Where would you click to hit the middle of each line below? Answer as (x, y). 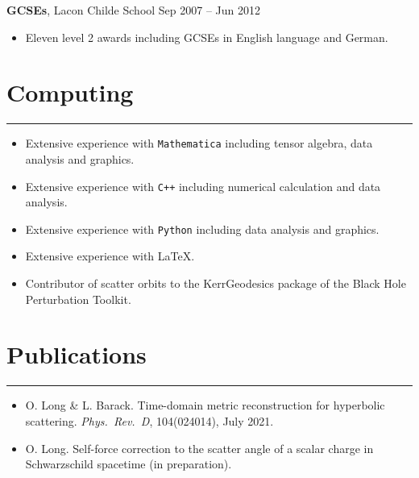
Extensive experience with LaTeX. (110, 256)
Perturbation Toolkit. (78, 299)
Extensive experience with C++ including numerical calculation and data (203, 186)
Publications (77, 354)
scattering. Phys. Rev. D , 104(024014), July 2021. (149, 420)
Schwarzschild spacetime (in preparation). (129, 464)
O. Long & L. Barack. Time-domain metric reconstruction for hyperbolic (205, 405)
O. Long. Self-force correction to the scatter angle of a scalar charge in (199, 448)
